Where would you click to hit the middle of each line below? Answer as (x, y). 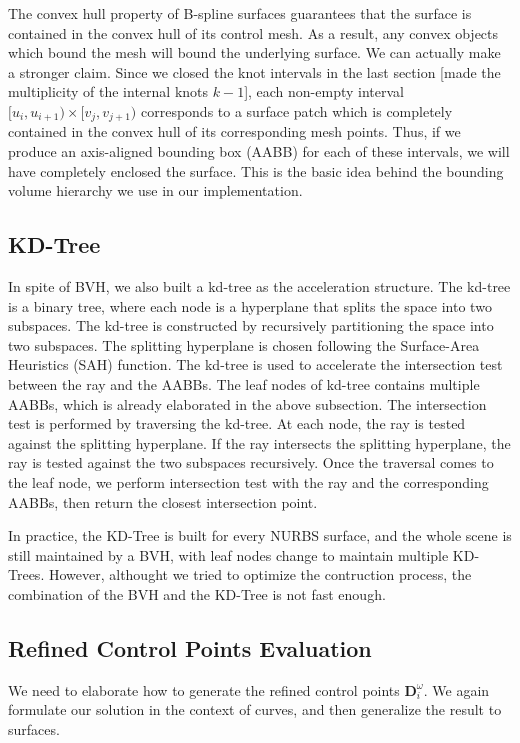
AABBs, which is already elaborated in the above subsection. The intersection (247, 403)
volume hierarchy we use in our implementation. (155, 190)
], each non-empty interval (324, 91)
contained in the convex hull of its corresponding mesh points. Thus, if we (234, 131)
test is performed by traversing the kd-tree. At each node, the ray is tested (237, 423)
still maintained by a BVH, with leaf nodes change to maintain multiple (228, 554)
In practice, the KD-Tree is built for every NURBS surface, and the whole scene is (260, 535)
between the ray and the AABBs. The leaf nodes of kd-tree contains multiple (244, 383)
